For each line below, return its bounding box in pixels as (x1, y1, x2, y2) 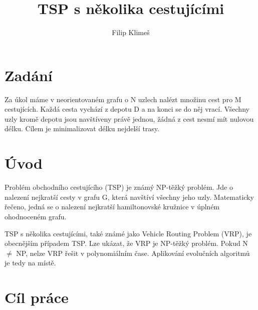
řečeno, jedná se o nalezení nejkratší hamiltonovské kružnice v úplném (5, 201, 220, 212)
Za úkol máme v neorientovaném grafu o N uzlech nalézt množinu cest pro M (5, 94, 241, 104)
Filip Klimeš (112, 27, 150, 38)
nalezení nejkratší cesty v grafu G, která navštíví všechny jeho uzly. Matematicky (5, 191, 254, 202)
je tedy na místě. (5, 257, 56, 268)
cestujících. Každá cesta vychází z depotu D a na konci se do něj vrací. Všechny (5, 104, 249, 114)
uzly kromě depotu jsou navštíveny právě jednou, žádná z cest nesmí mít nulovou (5, 113, 254, 124)
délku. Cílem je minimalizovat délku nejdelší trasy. (5, 123, 159, 134)
